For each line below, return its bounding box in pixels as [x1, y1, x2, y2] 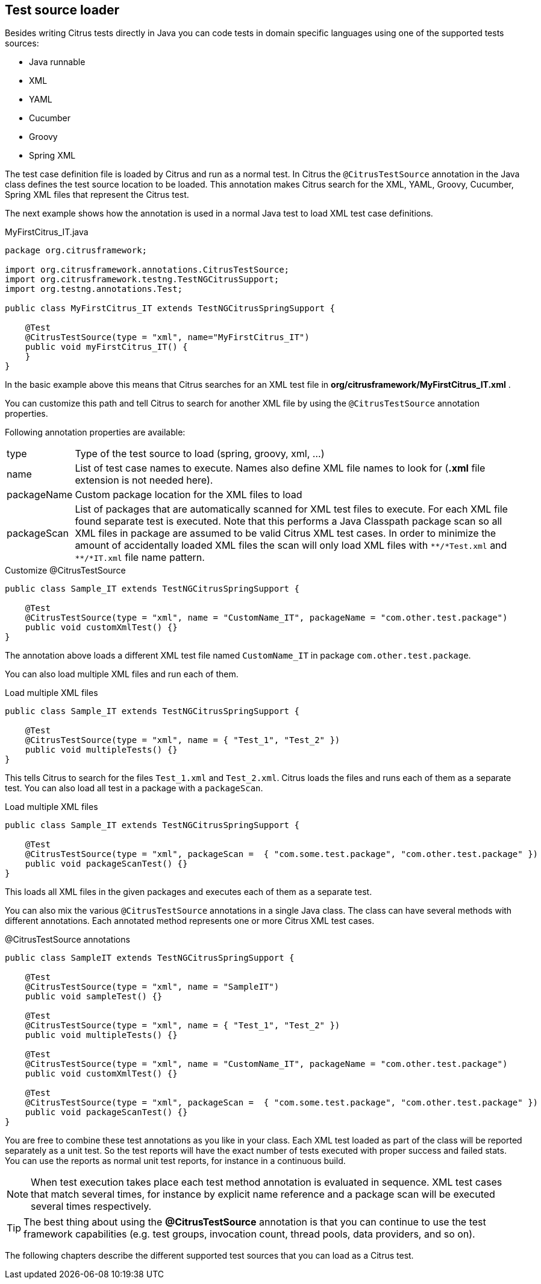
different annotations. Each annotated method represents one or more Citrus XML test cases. [5, 916, 375, 926]
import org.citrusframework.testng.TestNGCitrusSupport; [5, 274, 280, 285]
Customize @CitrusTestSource [5, 565, 126, 576]
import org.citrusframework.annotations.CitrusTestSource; [5, 265, 290, 275]
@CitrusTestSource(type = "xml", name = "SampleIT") [25, 982, 280, 992]
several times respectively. [31, 1200, 152, 1213]
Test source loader [5, 2, 120, 17]
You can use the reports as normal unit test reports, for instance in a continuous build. [5, 1156, 346, 1166]
